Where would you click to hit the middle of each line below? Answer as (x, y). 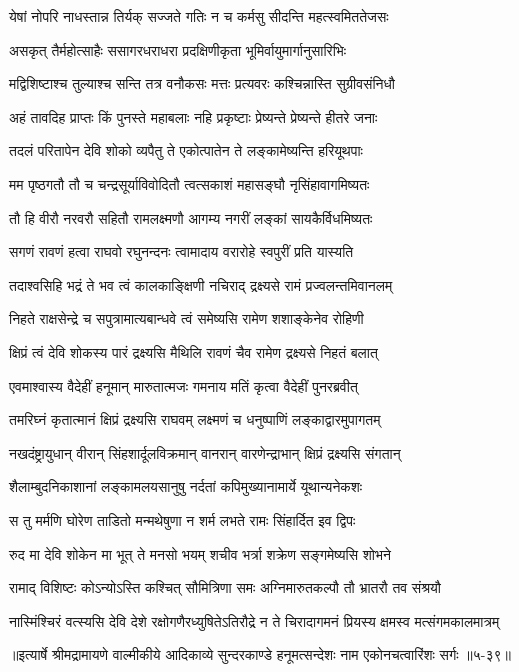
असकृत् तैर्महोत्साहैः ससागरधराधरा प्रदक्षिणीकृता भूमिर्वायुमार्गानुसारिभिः (178, 49)
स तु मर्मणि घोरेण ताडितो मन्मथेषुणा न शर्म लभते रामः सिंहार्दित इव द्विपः (182, 519)
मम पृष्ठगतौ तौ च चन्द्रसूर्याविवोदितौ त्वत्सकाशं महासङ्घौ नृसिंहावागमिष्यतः (189, 183)
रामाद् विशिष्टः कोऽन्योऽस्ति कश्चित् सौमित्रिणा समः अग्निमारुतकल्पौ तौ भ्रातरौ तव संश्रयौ (225, 587)
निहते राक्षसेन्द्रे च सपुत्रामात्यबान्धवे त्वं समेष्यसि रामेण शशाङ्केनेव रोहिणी (186, 318)
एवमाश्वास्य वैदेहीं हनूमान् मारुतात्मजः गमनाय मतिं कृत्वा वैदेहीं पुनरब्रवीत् (183, 385)
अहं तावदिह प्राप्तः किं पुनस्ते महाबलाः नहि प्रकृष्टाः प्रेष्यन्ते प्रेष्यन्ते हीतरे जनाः (193, 116)
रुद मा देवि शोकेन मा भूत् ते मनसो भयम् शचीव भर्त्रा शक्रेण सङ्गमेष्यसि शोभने (200, 553)
